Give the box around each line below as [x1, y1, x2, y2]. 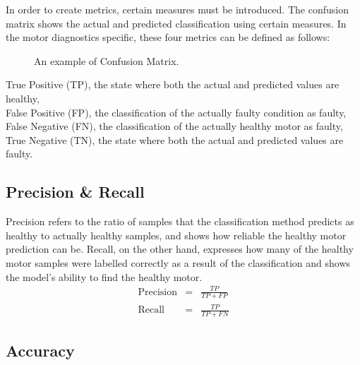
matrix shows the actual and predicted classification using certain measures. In [6, 16, 347, 30]
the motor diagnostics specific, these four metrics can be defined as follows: [6, 30, 330, 44]
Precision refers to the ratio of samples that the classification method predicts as [6, 214, 354, 229]
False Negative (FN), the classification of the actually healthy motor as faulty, [6, 119, 343, 133]
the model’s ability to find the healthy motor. [6, 269, 203, 284]
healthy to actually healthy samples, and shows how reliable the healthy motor [6, 227, 347, 242]
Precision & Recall [6, 181, 145, 203]
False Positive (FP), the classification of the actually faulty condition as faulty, [6, 104, 347, 119]
